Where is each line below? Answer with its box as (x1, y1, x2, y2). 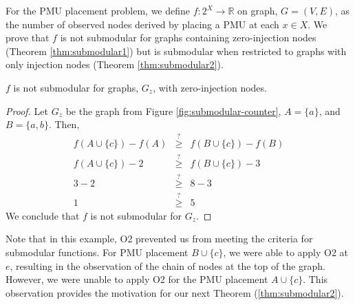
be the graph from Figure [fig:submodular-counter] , (65, 103, 281, 118)
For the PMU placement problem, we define (6, 3, 191, 17)
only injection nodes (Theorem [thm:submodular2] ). (6, 57, 224, 72)
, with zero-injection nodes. (153, 80, 267, 94)
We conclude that (6, 208, 80, 222)
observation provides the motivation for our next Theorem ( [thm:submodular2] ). (6, 285, 344, 299)
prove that (6, 30, 50, 45)
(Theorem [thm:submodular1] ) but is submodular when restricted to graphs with (6, 43, 347, 58)
